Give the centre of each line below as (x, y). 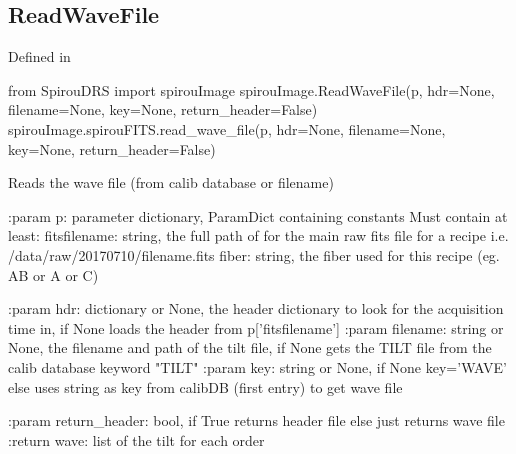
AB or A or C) (53, 274)
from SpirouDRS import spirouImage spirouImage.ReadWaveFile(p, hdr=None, (251, 89)
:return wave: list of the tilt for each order (136, 439)
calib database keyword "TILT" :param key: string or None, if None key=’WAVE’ (257, 366)
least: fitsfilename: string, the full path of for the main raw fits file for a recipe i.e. (258, 235)
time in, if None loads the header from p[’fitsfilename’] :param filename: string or (256, 327)
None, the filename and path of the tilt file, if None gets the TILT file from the (250, 347)
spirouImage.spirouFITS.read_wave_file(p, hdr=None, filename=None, (227, 128)
